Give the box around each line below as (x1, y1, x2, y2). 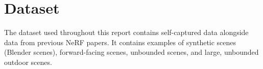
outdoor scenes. (4, 56, 52, 67)
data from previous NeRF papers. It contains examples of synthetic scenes (4, 37, 236, 47)
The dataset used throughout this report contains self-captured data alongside (4, 27, 249, 38)
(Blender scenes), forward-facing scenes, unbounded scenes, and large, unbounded (4, 47, 259, 57)
